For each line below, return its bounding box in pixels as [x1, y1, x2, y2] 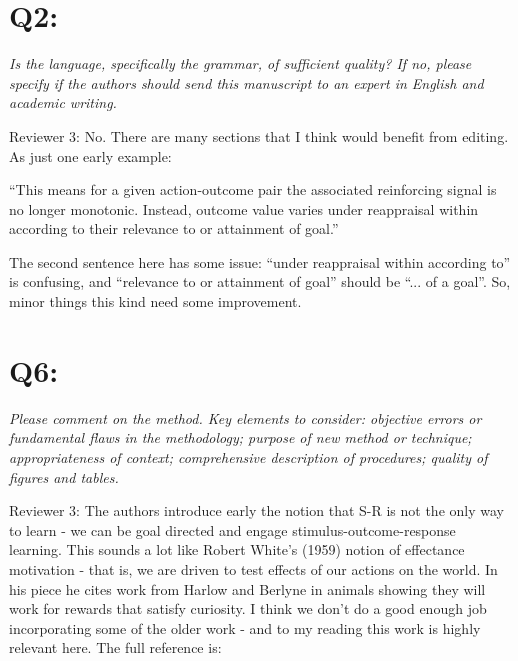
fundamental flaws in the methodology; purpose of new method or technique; [9, 427, 472, 448]
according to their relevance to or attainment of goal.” [9, 218, 339, 239]
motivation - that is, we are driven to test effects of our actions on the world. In [9, 558, 498, 579]
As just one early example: [9, 145, 172, 166]
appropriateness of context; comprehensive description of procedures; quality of [9, 446, 488, 467]
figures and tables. [9, 466, 119, 487]
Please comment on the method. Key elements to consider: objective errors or [9, 407, 482, 428]
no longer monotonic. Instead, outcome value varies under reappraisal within [9, 198, 479, 219]
